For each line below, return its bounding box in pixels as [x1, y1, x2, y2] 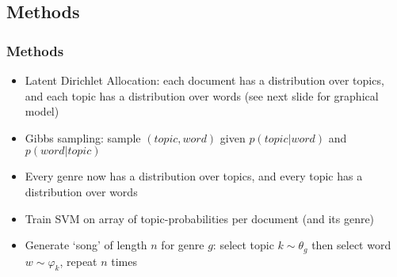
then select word [311, 237, 391, 253]
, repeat [59, 252, 97, 269]
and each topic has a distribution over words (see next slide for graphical [25, 87, 379, 104]
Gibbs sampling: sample [25, 129, 141, 146]
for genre [161, 237, 204, 253]
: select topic [212, 237, 274, 253]
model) [25, 103, 59, 120]
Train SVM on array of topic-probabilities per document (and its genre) [25, 210, 375, 226]
